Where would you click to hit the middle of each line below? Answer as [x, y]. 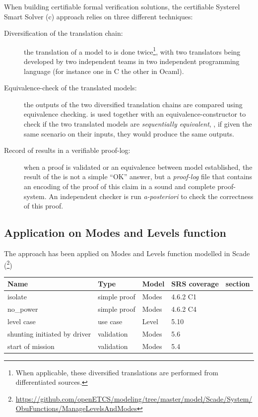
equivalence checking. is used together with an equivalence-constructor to [135, 114]
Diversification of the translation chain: [64, 33]
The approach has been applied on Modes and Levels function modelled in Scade [127, 253]
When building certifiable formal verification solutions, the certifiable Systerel [122, 6]
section [238, 284]
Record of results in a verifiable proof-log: [67, 150]
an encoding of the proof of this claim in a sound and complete [120, 186]
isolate [17, 297]
